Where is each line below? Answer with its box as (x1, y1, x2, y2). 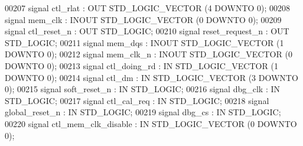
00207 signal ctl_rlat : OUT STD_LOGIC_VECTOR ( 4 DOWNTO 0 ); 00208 (5, 2, 291, 14)
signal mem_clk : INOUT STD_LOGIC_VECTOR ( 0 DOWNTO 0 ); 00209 (5, 13, 282, 25)
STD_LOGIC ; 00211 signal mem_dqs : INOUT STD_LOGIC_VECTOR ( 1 (5, 36, 284, 48)
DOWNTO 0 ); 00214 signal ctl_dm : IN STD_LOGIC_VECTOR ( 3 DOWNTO (5, 71, 298, 83)
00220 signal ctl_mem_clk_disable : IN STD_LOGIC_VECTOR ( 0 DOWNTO (5, 117, 297, 129)
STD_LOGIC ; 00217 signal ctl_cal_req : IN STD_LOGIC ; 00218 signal (5, 94, 269, 106)
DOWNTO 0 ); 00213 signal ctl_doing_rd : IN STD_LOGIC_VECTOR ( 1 (5, 59, 278, 72)
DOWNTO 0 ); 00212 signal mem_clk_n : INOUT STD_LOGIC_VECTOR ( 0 (5, 48, 292, 60)
